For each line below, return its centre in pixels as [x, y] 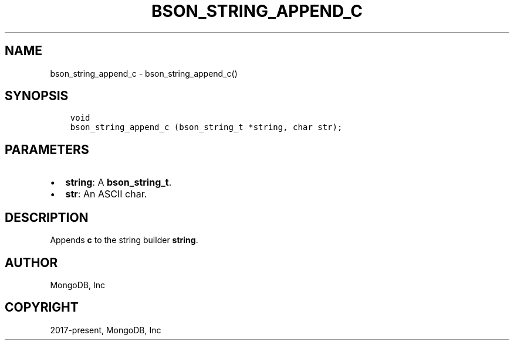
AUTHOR [31, 262]
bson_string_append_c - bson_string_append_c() [144, 73]
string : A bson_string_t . [119, 182]
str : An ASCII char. [106, 194]
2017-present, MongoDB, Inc [106, 330]
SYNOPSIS [37, 96]
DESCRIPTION [47, 217]
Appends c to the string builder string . [124, 240]
